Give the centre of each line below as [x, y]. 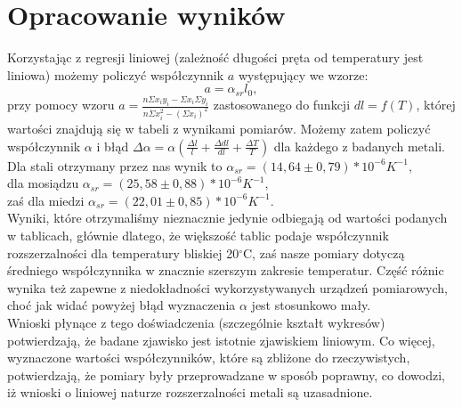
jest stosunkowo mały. [311, 305]
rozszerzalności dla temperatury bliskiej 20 [123, 252]
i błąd [113, 146]
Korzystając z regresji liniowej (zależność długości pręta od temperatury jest [215, 57]
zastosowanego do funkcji [282, 105]
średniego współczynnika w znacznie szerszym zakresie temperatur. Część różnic [226, 270]
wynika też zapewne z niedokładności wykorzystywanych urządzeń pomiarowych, [227, 287]
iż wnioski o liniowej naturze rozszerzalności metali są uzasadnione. [190, 392]
